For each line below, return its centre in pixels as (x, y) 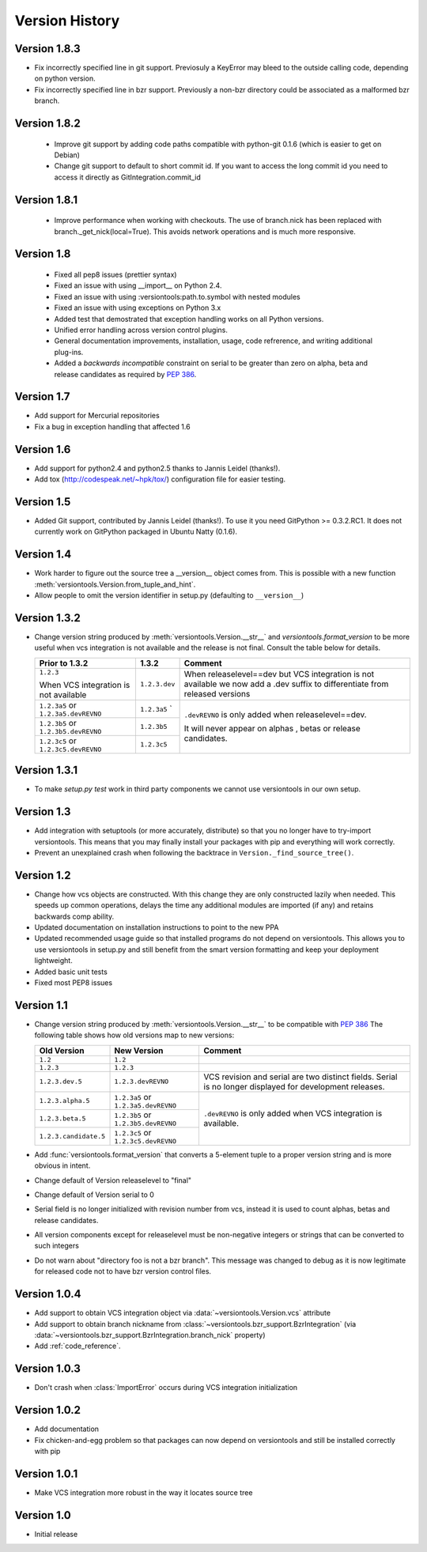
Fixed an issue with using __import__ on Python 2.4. (138, 285)
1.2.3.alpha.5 (64, 1100)
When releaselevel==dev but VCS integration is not (279, 674)
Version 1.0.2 (48, 1410)
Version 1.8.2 (47, 124)
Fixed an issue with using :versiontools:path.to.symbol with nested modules (177, 296)
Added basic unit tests (71, 972)
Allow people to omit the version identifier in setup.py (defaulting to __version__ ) (169, 595)
